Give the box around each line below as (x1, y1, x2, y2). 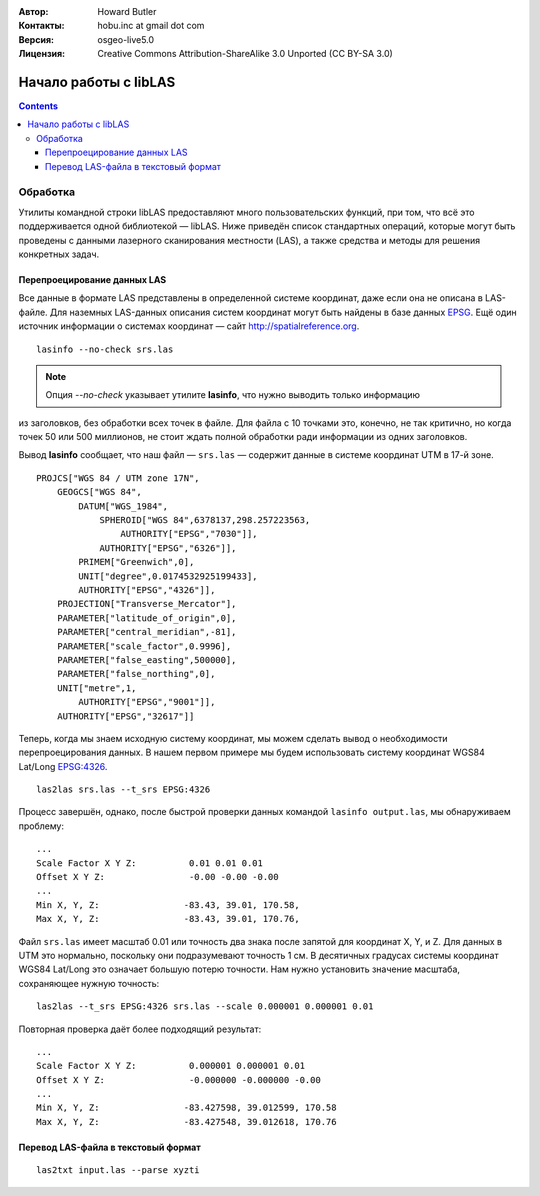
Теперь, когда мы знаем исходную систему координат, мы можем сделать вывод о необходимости (18, 732, 448, 744)
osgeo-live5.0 (97, 33, 155, 45)
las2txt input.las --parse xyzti (36, 1165, 200, 1176)
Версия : (18, 33, 55, 45)
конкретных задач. (18, 248, 100, 260)
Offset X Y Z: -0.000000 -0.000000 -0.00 (36, 1074, 322, 1085)
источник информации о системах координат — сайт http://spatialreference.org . (18, 320, 360, 332)
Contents (18, 100, 59, 112)
